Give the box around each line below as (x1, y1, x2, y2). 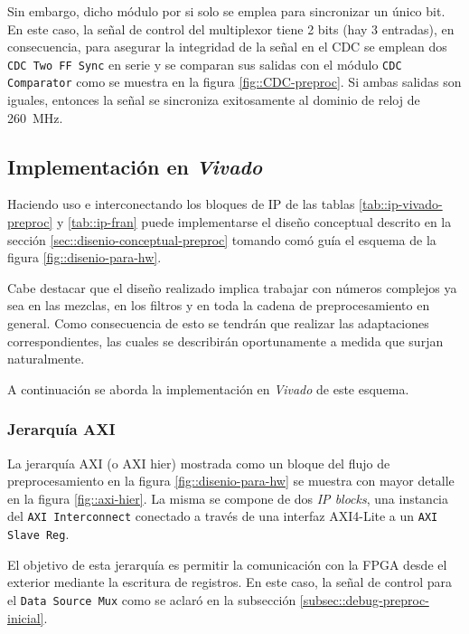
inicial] (7, 608, 44, 627)
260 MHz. (7, 108, 63, 127)
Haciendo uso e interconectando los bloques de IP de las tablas (7, 194, 355, 213)
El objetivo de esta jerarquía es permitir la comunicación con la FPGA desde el (7, 554, 447, 573)
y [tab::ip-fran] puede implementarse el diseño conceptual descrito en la (56, 213, 452, 232)
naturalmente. (7, 349, 85, 368)
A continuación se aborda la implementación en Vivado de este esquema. (7, 379, 409, 398)
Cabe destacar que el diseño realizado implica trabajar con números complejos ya (7, 278, 457, 297)
